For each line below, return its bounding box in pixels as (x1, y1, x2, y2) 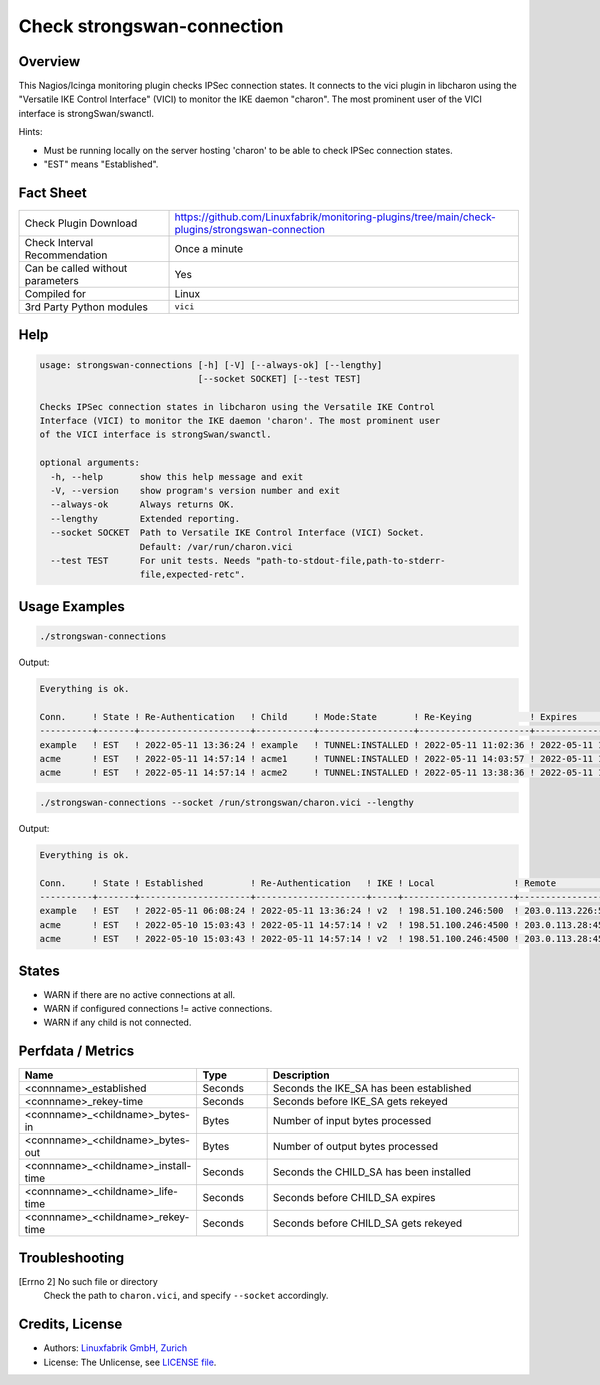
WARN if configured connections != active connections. (43, 1003, 273, 1015)
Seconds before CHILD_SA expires (272, 1191, 436, 1205)
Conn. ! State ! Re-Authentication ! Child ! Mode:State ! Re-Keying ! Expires (39, 711, 578, 722)
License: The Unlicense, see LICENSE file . (43, 1356, 217, 1368)
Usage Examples (18, 598, 125, 615)
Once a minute (174, 241, 244, 255)
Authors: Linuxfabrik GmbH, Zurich (43, 1342, 188, 1354)
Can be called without (24, 261, 128, 275)
